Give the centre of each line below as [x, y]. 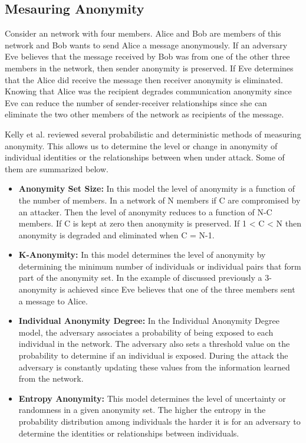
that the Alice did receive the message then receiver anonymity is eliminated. [144, 79]
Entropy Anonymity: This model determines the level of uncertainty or [152, 398]
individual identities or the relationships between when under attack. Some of [145, 157]
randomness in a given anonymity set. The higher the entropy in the [142, 410]
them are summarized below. [57, 168]
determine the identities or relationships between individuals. [129, 433]
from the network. [51, 378]
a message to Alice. [53, 301]
